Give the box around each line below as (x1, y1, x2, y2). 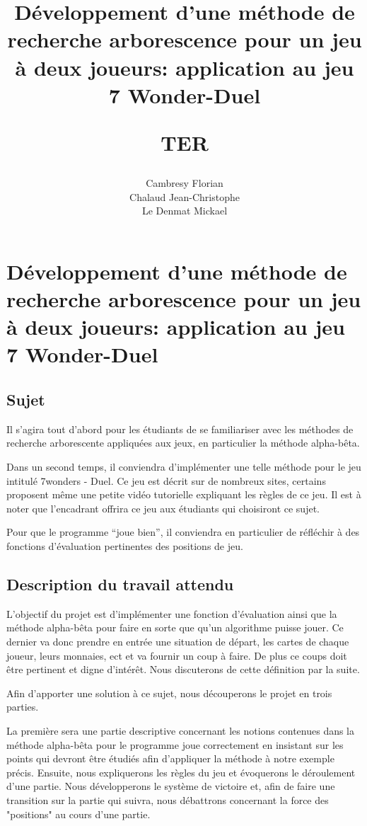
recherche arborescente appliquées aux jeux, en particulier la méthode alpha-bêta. (6, 435, 360, 450)
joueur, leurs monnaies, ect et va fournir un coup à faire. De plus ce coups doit (6, 648, 347, 662)
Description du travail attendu (6, 573, 234, 595)
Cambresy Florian (146, 176, 223, 190)
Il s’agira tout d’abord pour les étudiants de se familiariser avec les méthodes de (6, 421, 354, 436)
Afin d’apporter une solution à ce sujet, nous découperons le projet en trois (6, 685, 332, 700)
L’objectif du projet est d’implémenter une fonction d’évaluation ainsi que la (6, 606, 337, 621)
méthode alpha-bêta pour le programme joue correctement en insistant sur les (6, 737, 344, 752)
